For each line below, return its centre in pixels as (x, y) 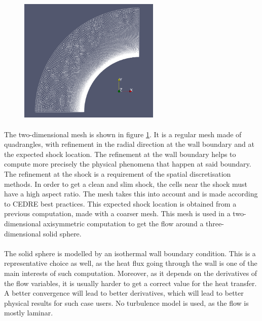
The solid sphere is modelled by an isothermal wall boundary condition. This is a (130, 253)
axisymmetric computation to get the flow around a (123, 224)
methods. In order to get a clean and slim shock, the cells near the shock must (126, 184)
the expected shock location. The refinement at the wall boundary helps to (120, 154)
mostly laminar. (29, 313)
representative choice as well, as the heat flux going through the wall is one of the (131, 263)
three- (215, 224)
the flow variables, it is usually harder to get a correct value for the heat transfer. (130, 283)
